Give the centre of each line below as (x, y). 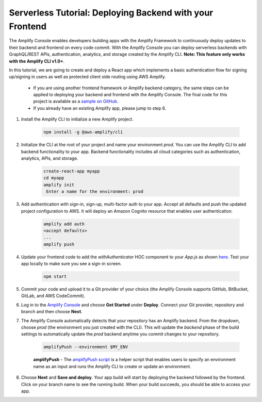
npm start (55, 276)
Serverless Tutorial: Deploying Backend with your (111, 13)
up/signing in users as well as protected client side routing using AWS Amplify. (87, 77)
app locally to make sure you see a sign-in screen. (71, 264)
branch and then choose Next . (52, 312)
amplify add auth (64, 224)
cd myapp (54, 178)
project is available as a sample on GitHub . (76, 101)
